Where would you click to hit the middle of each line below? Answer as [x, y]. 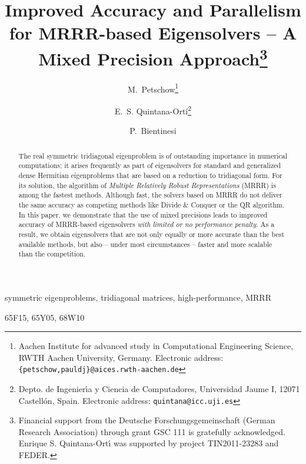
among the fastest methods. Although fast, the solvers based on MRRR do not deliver [150, 195]
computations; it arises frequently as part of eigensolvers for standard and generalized [150, 165]
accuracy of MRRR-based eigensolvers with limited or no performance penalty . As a [147, 224]
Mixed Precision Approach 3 [153, 57]
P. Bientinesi [153, 131]
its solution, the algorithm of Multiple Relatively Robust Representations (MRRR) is [147, 185]
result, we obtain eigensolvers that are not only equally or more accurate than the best [152, 234]
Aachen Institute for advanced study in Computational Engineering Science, [156, 346]
